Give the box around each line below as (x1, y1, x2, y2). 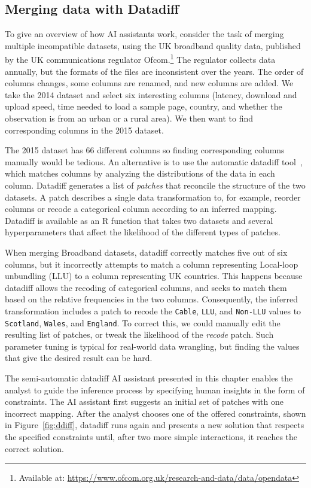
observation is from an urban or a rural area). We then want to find (5, 112, 254, 125)
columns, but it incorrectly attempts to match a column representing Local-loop (5, 257, 298, 270)
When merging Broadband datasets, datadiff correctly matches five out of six (5, 245, 288, 258)
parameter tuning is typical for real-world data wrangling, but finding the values (5, 340, 300, 352)
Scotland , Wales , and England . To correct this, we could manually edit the (5, 316, 280, 329)
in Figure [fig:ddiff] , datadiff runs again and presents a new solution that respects (5, 419, 304, 431)
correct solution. (5, 442, 64, 454)
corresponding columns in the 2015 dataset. (5, 123, 164, 136)
